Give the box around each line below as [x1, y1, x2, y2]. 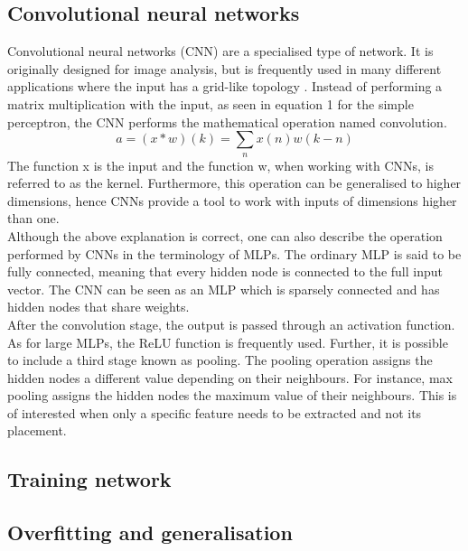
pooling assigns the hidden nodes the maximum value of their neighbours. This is [7, 386, 457, 405]
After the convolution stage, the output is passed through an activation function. [7, 314, 455, 333]
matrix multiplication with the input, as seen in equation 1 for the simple [7, 94, 414, 113]
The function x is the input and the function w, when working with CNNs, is [7, 155, 435, 174]
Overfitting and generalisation [7, 518, 293, 546]
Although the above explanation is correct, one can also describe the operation [7, 226, 443, 245]
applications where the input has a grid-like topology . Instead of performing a [7, 77, 443, 96]
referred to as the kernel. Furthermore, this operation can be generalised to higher [7, 173, 462, 192]
